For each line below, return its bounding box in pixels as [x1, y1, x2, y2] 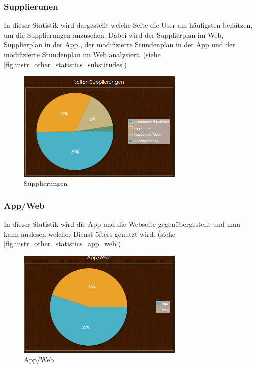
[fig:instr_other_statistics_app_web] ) [4, 238, 121, 249]
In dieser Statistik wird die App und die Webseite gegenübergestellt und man [4, 218, 240, 229]
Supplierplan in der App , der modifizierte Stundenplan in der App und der [4, 39, 235, 50]
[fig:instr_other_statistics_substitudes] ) [4, 59, 127, 69]
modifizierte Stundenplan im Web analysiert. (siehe [4, 49, 161, 59]
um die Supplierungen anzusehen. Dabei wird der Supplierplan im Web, [4, 29, 224, 40]
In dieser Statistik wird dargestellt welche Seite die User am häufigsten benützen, [4, 20, 253, 30]
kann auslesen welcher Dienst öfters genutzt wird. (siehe [4, 228, 175, 239]
